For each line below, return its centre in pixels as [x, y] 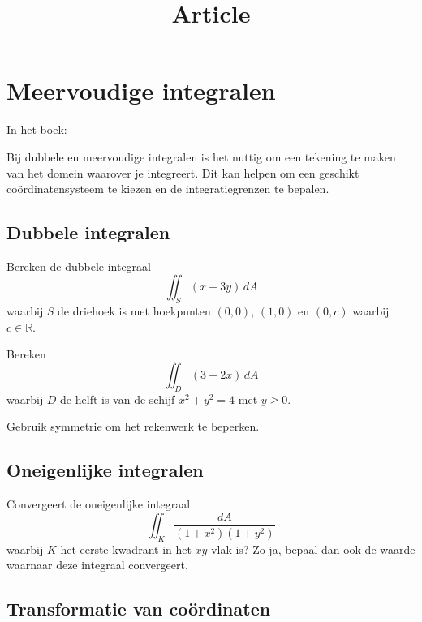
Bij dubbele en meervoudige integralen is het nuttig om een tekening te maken [201, 156]
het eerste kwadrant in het [126, 549]
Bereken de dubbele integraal [79, 266]
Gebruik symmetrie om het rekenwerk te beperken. [133, 426]
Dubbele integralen [88, 232]
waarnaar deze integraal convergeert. [97, 565]
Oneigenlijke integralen [105, 470]
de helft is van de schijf [118, 399]
